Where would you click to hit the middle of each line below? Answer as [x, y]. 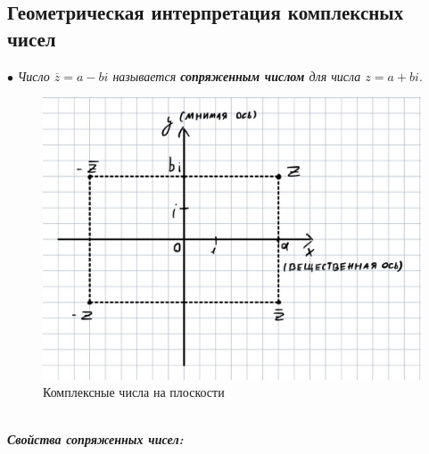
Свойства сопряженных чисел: [95, 439]
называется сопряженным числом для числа [237, 75]
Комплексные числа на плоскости [134, 392]
